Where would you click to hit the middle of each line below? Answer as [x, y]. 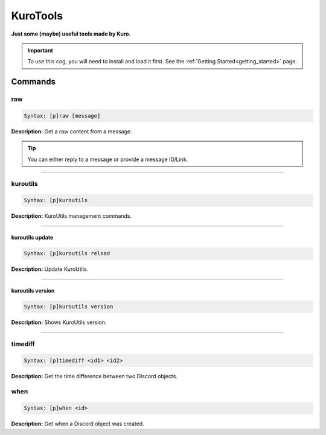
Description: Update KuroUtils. [50, 269]
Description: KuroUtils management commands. [72, 216]
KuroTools [37, 16]
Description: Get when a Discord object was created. [78, 424]
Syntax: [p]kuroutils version [69, 307]
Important [40, 50]
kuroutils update [32, 238]
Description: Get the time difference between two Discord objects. [94, 376]
